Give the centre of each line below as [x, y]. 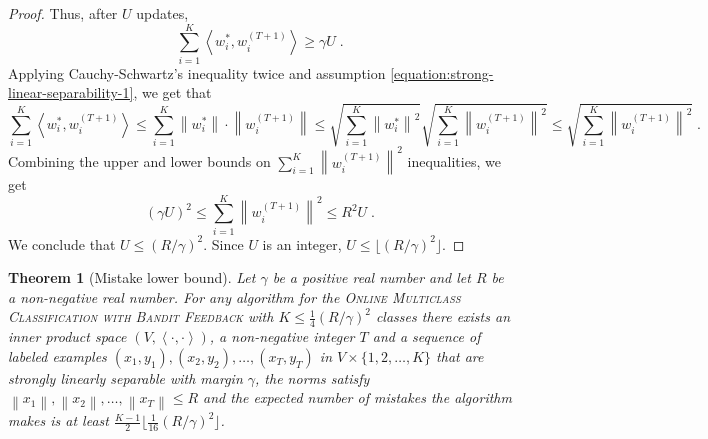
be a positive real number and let [371, 277]
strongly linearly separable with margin [125, 377]
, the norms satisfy [312, 377]
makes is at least [58, 420]
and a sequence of [426, 336]
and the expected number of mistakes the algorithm [357, 397]
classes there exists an [442, 316]
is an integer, [302, 243]
